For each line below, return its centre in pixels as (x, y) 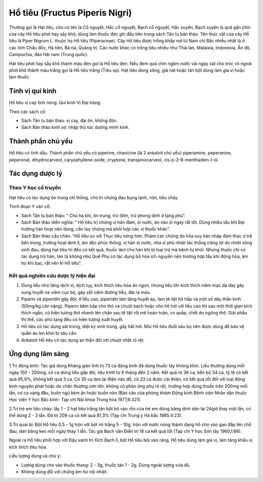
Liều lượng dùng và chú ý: (35, 456)
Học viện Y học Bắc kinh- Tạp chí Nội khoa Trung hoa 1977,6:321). (75, 400)
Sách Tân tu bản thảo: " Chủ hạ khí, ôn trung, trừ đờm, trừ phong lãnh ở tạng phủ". (103, 215)
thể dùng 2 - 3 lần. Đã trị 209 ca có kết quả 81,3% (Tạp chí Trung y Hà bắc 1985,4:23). (96, 415)
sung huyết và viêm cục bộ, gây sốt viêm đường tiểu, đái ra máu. (86, 292)
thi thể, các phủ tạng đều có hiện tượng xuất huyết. (72, 320)
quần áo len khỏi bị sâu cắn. (49, 333)
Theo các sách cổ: (28, 112)
